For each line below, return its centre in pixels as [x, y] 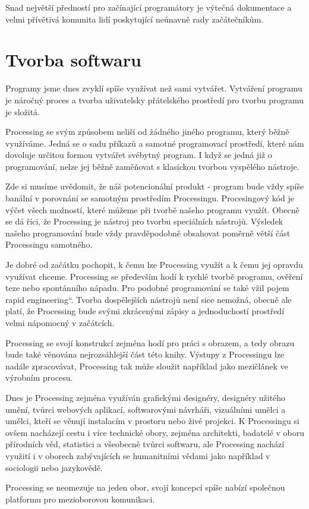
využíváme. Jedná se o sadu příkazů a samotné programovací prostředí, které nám [155, 143]
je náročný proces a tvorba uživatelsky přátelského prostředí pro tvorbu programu [155, 99]
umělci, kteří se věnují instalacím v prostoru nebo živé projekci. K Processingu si [152, 421]
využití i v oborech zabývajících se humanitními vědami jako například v [138, 455]
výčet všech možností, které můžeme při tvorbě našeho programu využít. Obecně [152, 209]
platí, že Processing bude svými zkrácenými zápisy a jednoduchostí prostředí [145, 311]
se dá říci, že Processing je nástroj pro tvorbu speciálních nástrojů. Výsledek [144, 221]
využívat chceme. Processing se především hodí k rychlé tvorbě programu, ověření [154, 276]
